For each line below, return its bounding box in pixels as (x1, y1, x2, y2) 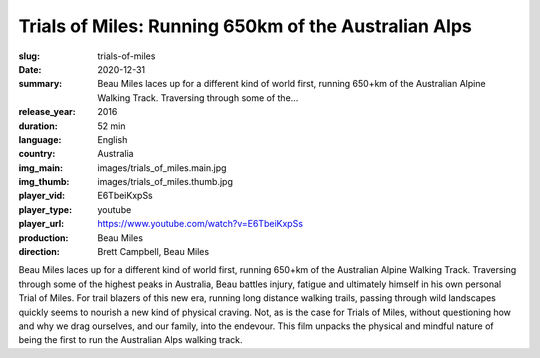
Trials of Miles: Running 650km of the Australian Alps (18, 15, 472, 37)
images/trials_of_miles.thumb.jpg (97, 176, 234, 188)
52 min (97, 120, 126, 132)
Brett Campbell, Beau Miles (97, 246, 210, 258)
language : (18, 133, 62, 145)
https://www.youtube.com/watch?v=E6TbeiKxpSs (97, 218, 304, 230)
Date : (18, 63, 42, 75)
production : (18, 231, 69, 244)
